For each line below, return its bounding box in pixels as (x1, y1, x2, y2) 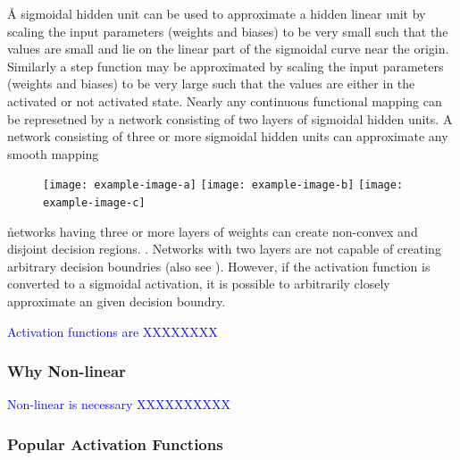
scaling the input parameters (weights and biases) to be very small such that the (7, 21, 448, 40)
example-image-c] (43, 197, 146, 209)
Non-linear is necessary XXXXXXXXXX (7, 395, 230, 414)
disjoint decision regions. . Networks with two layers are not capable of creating (7, 239, 441, 258)
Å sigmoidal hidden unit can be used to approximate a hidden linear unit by (7, 4, 426, 22)
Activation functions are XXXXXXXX (7, 322, 218, 340)
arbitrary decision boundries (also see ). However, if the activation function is (7, 256, 431, 275)
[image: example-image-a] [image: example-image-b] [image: (43, 179, 404, 192)
